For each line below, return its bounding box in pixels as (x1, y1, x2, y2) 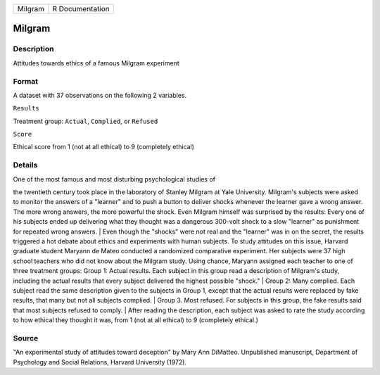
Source (13, 333, 39, 343)
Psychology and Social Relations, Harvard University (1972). (13, 357, 186, 366)
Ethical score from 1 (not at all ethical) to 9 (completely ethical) (13, 143, 195, 151)
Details (13, 160, 38, 170)
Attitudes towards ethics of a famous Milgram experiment (13, 58, 179, 67)
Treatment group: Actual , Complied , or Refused (13, 117, 158, 125)
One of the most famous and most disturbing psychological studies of (13, 174, 216, 183)
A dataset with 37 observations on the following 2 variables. (13, 91, 187, 99)
